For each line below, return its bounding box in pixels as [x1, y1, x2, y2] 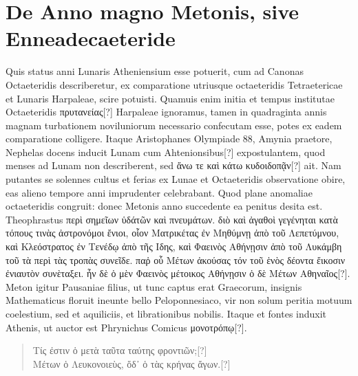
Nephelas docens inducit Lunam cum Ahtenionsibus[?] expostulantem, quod [6, 144, 326, 159]
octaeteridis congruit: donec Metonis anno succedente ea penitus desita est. [6, 199, 323, 213]
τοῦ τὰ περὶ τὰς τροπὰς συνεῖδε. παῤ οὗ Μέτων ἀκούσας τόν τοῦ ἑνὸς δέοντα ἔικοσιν [6, 252, 346, 267]
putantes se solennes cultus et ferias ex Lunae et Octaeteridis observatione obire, [6, 172, 346, 186]
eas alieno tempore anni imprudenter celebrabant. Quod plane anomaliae [6, 185, 313, 199]
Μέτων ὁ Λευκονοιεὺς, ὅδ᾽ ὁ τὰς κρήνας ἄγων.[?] [32, 356, 231, 371]
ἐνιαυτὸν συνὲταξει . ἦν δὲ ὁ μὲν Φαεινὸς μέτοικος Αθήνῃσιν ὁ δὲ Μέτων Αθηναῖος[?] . [6, 266, 350, 280]
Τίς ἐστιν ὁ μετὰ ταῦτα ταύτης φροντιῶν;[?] [32, 343, 207, 357]
